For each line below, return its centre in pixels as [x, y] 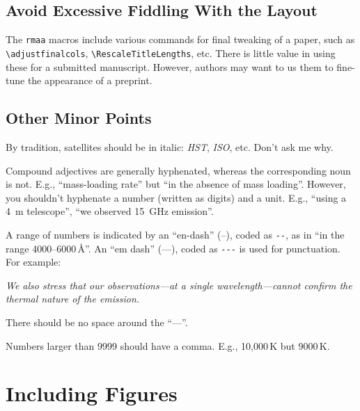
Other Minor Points [79, 118]
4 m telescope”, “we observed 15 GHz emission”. [110, 211]
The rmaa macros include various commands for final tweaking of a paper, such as [180, 39]
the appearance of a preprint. [90, 80]
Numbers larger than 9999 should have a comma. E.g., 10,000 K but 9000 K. [168, 345]
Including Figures [92, 393]
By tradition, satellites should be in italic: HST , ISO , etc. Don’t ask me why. [170, 146]
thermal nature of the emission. [73, 299]
